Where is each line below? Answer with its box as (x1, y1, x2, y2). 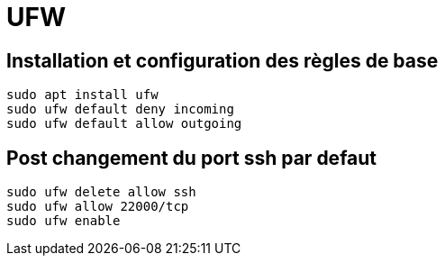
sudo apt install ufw (6, 87, 159, 103)
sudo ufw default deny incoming (6, 102, 234, 117)
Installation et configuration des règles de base (6, 49, 439, 72)
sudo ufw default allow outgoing (6, 116, 242, 131)
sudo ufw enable (6, 213, 121, 229)
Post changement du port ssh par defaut (6, 146, 377, 169)
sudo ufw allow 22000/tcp (6, 199, 189, 214)
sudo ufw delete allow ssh (6, 185, 196, 200)
